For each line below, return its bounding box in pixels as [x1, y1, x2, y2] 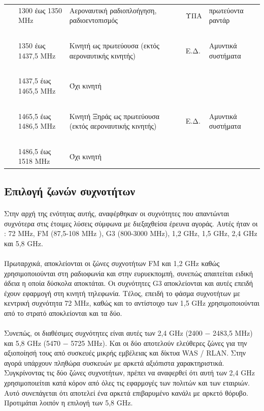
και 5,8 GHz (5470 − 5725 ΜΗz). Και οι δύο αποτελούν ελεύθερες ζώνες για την [4, 337, 247, 348]
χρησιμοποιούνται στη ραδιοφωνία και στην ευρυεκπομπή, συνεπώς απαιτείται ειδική [4, 268, 253, 278]
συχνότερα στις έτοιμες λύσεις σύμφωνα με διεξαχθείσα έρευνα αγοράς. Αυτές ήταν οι [4, 218, 258, 228]
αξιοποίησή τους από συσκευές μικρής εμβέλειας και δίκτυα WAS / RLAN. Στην [4, 347, 246, 358]
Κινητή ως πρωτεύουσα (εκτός [69, 40, 159, 51]
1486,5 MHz [18, 121, 56, 131]
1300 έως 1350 [18, 5, 62, 15]
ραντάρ [209, 15, 230, 25]
